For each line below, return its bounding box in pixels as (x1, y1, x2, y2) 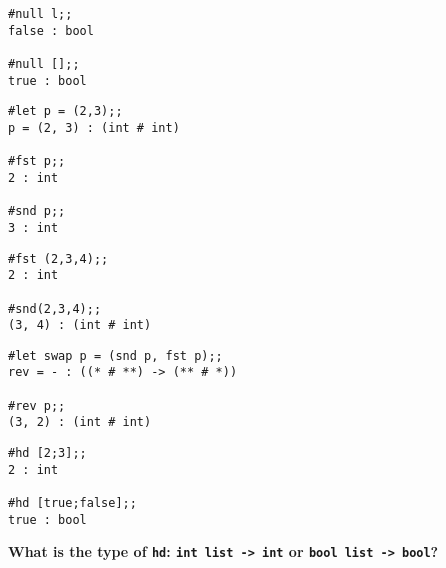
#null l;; (8, 7, 73, 21)
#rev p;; (8, 398, 66, 413)
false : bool (8, 23, 94, 38)
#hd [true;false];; (8, 496, 137, 511)
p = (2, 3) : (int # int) (8, 120, 180, 135)
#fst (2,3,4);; (8, 251, 109, 266)
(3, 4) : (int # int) (8, 318, 152, 333)
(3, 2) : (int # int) (8, 415, 152, 430)
